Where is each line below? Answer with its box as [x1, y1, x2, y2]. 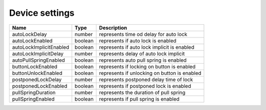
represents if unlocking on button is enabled [99, 70, 201, 76]
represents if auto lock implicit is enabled [99, 43, 195, 50]
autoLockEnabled [12, 37, 53, 44]
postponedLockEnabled [12, 82, 67, 89]
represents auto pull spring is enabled [99, 57, 187, 64]
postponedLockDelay [12, 76, 62, 83]
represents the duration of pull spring [99, 89, 186, 96]
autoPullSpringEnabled [12, 57, 65, 64]
